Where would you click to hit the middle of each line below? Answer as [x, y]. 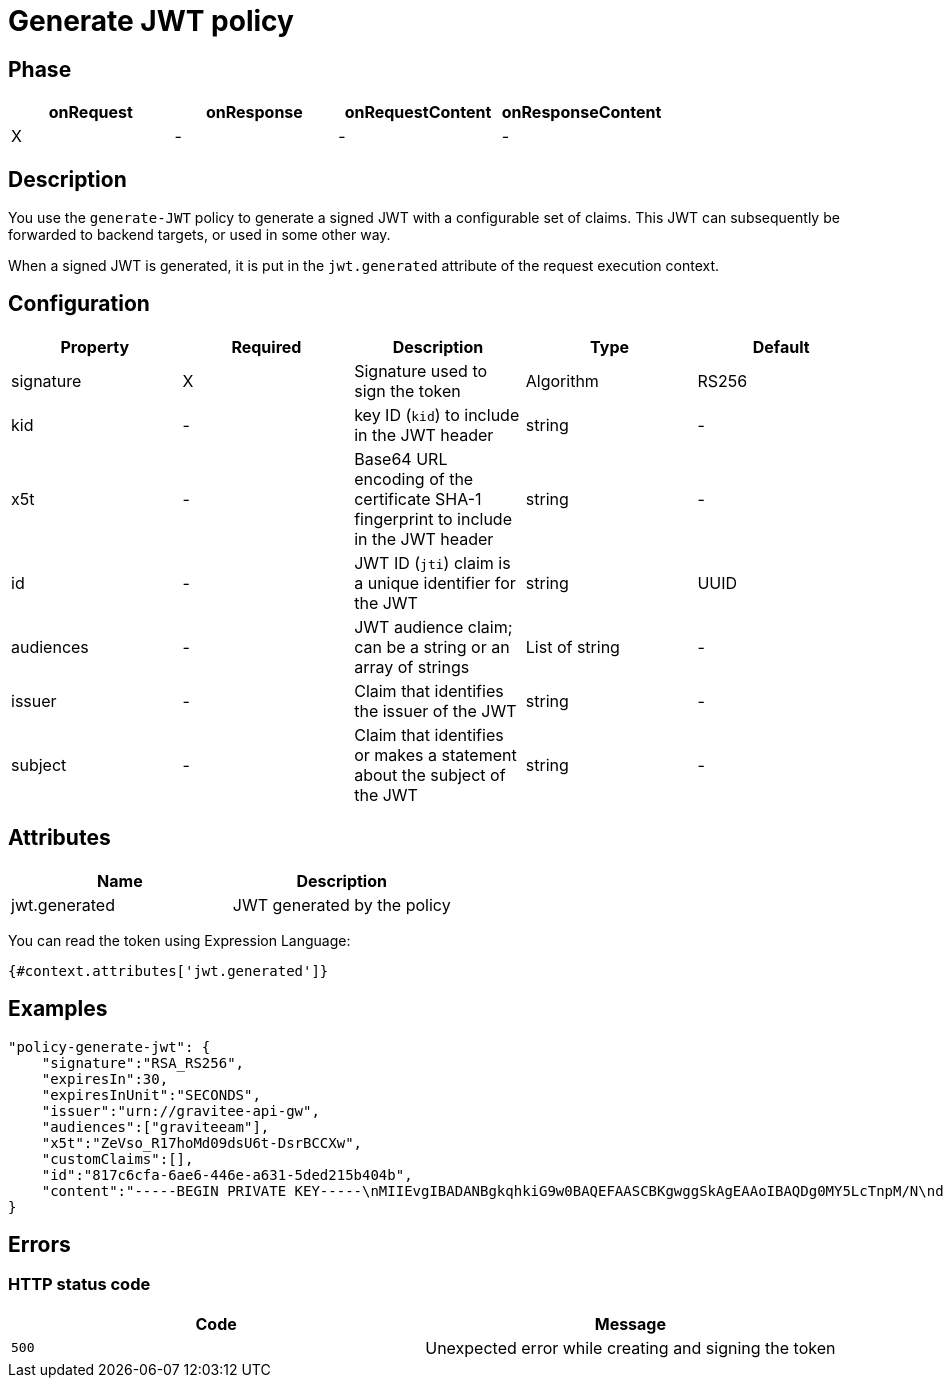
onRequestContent [418, 112]
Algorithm [562, 380]
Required [266, 346]
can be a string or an [432, 646]
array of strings [412, 666]
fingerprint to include [433, 518]
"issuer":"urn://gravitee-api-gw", [180, 1110]
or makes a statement [435, 754]
